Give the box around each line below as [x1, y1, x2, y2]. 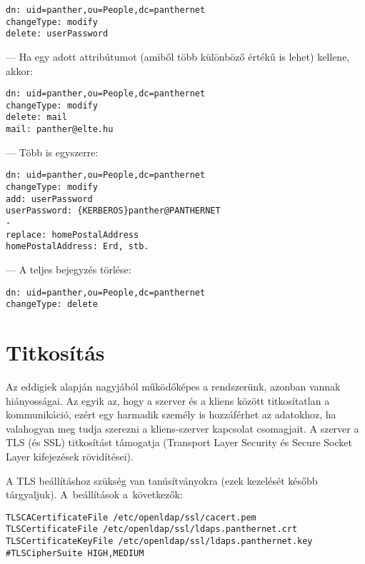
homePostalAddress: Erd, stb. [6, 241, 149, 252]
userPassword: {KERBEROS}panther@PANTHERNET [6, 206, 221, 216]
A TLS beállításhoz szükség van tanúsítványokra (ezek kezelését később [6, 473, 318, 488]
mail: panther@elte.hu [6, 124, 114, 135]
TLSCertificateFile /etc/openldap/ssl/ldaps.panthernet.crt [6, 524, 298, 535]
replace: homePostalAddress [6, 229, 139, 240]
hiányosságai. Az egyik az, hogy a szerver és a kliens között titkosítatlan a [6, 393, 330, 408]
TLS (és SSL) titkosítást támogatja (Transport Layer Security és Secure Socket [6, 435, 352, 450]
